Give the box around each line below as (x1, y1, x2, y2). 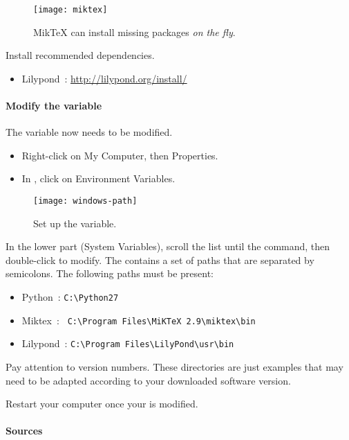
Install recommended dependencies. (6, 48, 155, 62)
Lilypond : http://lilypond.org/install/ (21, 71, 187, 85)
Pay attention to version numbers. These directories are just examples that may (6, 360, 343, 374)
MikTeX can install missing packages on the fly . (33, 24, 236, 39)
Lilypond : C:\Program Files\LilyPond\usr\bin (21, 336, 234, 351)
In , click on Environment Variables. (21, 171, 176, 186)
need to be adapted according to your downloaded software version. (6, 373, 291, 387)
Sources (6, 423, 43, 438)
